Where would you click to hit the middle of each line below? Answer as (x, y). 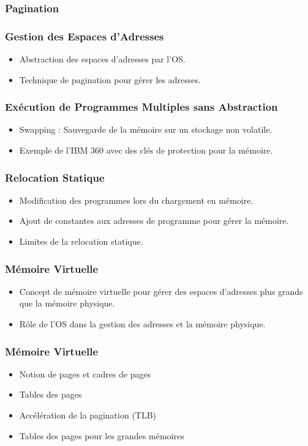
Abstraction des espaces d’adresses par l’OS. (102, 59)
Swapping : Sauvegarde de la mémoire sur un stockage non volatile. (146, 129)
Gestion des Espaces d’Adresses (85, 36)
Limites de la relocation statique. (81, 241)
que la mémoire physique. (67, 303)
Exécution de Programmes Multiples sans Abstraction (141, 107)
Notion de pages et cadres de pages (85, 374)
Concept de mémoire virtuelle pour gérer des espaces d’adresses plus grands (161, 291)
